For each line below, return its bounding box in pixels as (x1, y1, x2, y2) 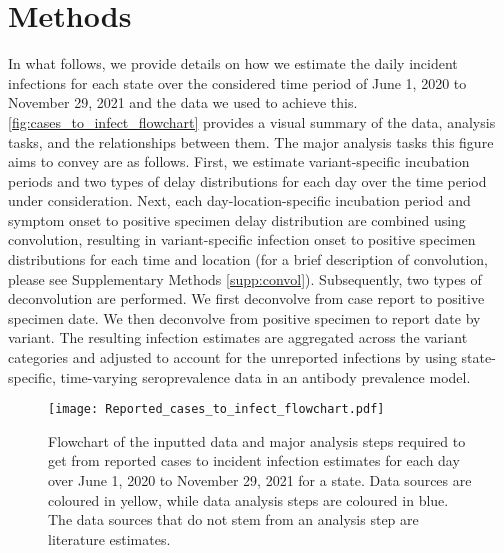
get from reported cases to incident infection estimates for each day (48, 450, 460, 471)
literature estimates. (48, 528, 171, 549)
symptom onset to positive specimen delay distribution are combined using (8, 209, 466, 230)
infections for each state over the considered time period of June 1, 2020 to (8, 72, 467, 93)
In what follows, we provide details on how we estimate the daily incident (8, 53, 458, 74)
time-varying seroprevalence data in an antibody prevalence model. (60, 366, 471, 387)
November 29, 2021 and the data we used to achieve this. (8, 92, 358, 113)
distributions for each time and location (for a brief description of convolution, (8, 249, 488, 270)
